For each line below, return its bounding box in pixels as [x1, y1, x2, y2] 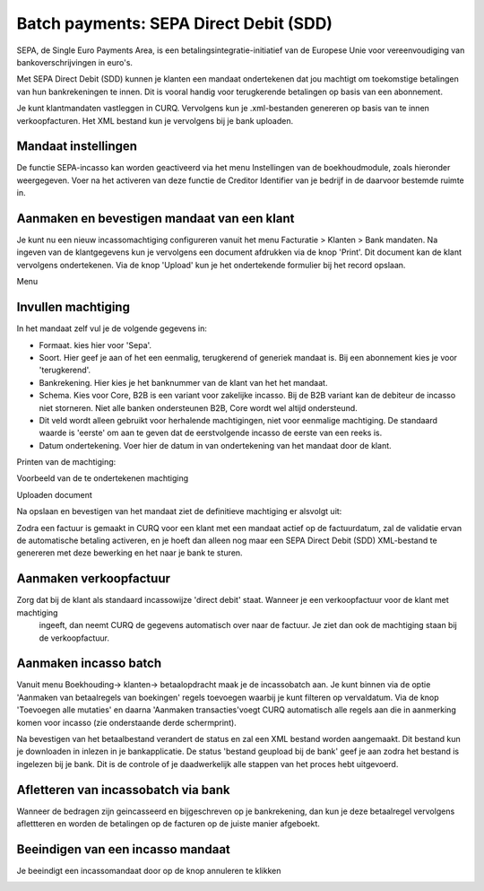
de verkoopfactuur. [39, 633, 110, 643]
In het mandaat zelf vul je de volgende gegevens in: [16, 323, 208, 334]
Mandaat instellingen [16, 139, 138, 154]
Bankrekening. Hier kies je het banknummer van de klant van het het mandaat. [39, 377, 328, 388]
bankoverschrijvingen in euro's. [16, 57, 134, 67]
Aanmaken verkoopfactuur [16, 571, 170, 587]
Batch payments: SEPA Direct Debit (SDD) [16, 13, 333, 33]
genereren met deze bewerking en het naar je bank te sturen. [16, 547, 243, 558]
